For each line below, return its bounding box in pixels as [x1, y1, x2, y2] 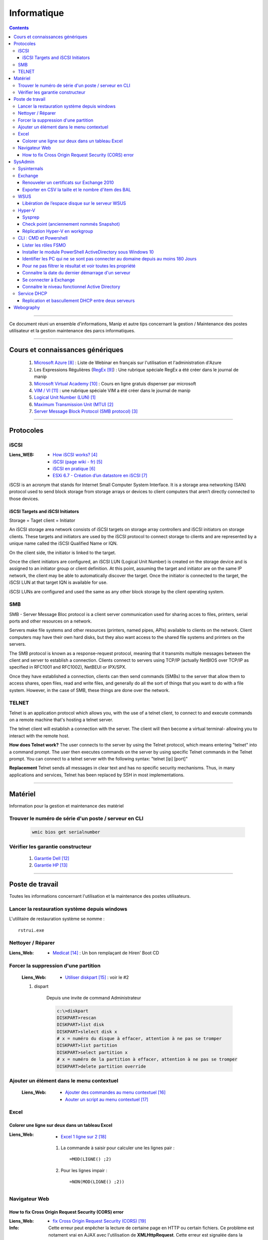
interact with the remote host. [9, 733, 69, 739]
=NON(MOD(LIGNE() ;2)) [69, 1179, 125, 1185]
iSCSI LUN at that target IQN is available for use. [9, 579, 108, 585]
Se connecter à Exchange [22, 277, 75, 283]
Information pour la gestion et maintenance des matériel [9, 803, 124, 808]
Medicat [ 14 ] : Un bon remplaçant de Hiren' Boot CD [53, 950, 159, 956]
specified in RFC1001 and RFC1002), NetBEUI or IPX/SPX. [9, 664, 127, 670]
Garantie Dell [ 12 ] [34, 855, 69, 861]
